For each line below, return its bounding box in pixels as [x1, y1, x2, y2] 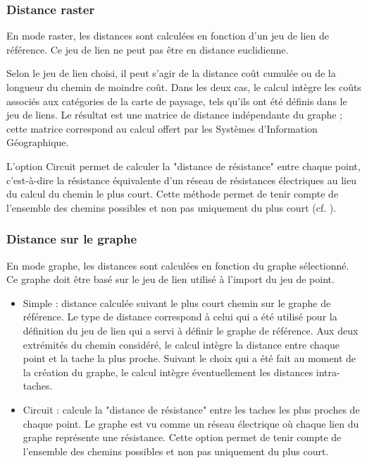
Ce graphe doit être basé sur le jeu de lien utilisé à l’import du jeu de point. [6, 272, 335, 287]
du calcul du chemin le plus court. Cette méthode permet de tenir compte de [6, 186, 339, 201]
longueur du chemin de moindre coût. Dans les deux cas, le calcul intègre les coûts [6, 80, 361, 94]
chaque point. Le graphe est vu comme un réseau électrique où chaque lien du [23, 416, 359, 431]
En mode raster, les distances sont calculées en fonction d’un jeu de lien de [6, 28, 330, 43]
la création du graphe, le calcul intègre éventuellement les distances [23, 364, 313, 379]
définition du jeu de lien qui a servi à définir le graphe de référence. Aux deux [23, 323, 359, 337]
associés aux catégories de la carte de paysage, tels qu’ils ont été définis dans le [6, 93, 347, 108]
